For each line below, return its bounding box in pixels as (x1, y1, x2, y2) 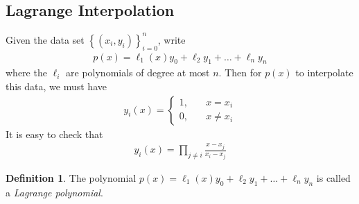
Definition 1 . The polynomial (6, 170, 137, 185)
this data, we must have (6, 78, 107, 93)
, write (157, 32, 186, 46)
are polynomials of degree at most (66, 65, 210, 80)
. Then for (218, 65, 262, 80)
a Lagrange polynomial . (6, 185, 103, 199)
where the (6, 65, 47, 80)
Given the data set (6, 32, 85, 46)
